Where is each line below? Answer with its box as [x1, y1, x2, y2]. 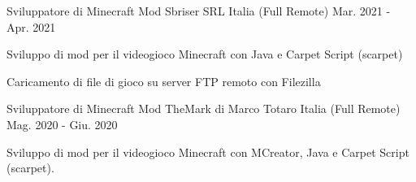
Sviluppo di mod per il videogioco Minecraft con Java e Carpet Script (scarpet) [6, 45, 403, 63]
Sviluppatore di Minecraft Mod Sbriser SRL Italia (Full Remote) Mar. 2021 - [6, 2, 391, 19]
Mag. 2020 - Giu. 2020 [6, 115, 118, 132]
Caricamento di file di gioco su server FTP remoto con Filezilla [6, 72, 321, 89]
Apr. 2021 [6, 18, 56, 35]
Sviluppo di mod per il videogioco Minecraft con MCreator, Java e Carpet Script [6, 143, 409, 160]
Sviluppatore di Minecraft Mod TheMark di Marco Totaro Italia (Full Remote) [6, 100, 401, 117]
